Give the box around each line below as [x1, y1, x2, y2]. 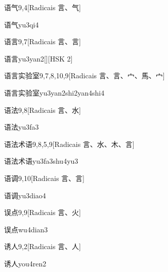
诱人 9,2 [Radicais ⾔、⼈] [4, 241, 81, 252]
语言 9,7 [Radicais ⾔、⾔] [4, 36, 81, 47]
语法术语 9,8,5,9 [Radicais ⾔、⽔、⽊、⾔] [4, 138, 135, 149]
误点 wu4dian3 [4, 224, 48, 234]
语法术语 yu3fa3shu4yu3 [4, 156, 78, 166]
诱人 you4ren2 [4, 258, 47, 268]
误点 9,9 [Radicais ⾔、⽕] [4, 207, 81, 218]
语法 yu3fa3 [4, 122, 39, 132]
